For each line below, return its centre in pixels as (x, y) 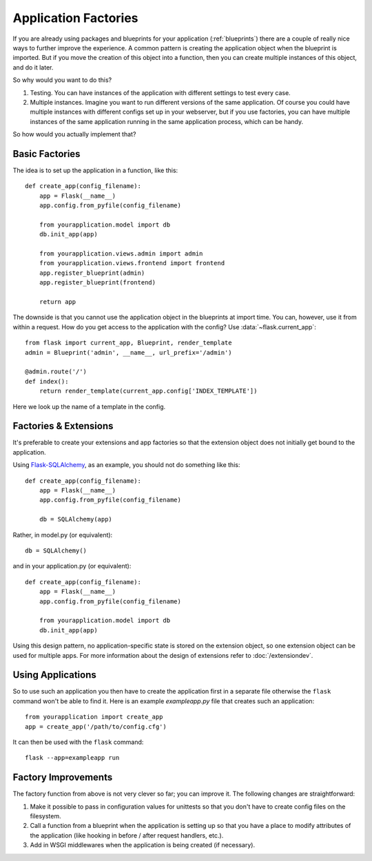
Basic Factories (46, 154)
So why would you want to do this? (62, 80)
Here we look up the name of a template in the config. (89, 406)
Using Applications (54, 675)
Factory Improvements (63, 777)
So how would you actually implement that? (74, 134)
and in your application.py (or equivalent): (72, 566)
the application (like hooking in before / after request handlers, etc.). (127, 835)
